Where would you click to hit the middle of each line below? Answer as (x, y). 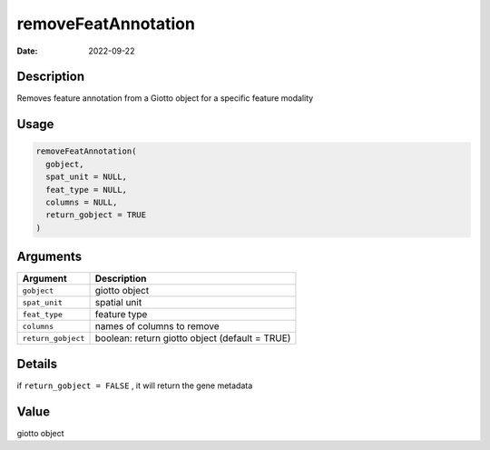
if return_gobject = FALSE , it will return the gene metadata (135, 385)
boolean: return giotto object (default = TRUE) (193, 338)
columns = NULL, (82, 203)
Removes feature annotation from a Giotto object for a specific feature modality (165, 98)
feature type (121, 315)
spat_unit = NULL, (86, 177)
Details (37, 364)
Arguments (49, 257)
